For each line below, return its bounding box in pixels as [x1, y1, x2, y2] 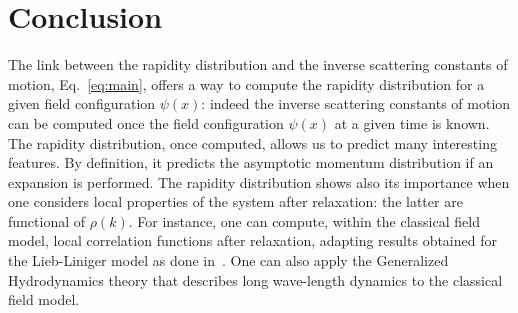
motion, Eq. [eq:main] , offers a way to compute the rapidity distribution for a [8, 73, 485, 94]
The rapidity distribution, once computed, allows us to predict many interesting [8, 132, 497, 153]
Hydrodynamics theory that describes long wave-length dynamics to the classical [8, 269, 503, 290]
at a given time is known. [334, 112, 490, 133]
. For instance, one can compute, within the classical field [128, 210, 480, 231]
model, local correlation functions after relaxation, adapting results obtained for [8, 230, 497, 251]
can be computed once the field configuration [8, 112, 284, 133]
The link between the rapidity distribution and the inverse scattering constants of [8, 54, 508, 75]
